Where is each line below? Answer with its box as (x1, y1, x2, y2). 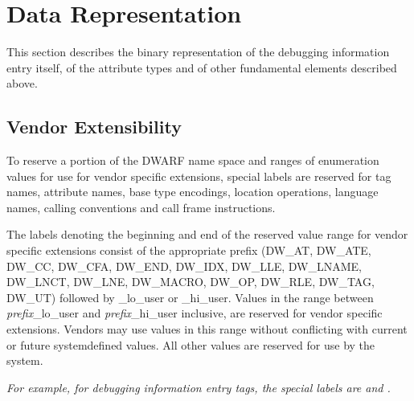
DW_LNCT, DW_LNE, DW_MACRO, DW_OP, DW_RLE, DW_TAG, (6, 273, 375, 290)
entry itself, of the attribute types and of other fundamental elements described (6, 59, 397, 76)
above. (6, 75, 38, 92)
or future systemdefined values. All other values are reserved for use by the (6, 336, 375, 353)
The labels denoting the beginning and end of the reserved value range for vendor (6, 226, 408, 243)
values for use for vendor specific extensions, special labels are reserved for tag (6, 167, 391, 184)
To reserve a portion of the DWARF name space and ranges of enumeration (6, 152, 379, 169)
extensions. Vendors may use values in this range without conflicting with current (6, 321, 408, 338)
